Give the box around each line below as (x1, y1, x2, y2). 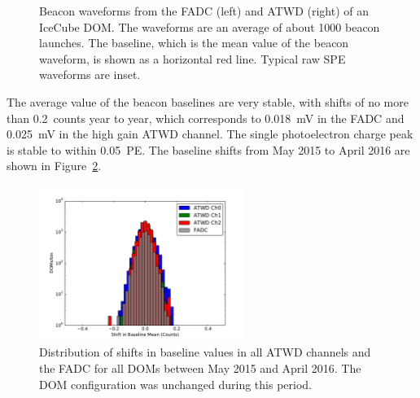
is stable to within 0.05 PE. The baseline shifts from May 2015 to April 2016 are (7, 141, 410, 158)
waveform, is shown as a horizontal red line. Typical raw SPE (39, 50, 346, 67)
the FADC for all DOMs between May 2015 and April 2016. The (39, 359, 361, 376)
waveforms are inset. (39, 66, 141, 83)
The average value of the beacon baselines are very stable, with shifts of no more (7, 93, 409, 110)
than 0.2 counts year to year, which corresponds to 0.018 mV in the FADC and (7, 109, 405, 126)
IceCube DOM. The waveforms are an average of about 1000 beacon (39, 18, 380, 35)
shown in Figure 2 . (7, 157, 102, 174)
